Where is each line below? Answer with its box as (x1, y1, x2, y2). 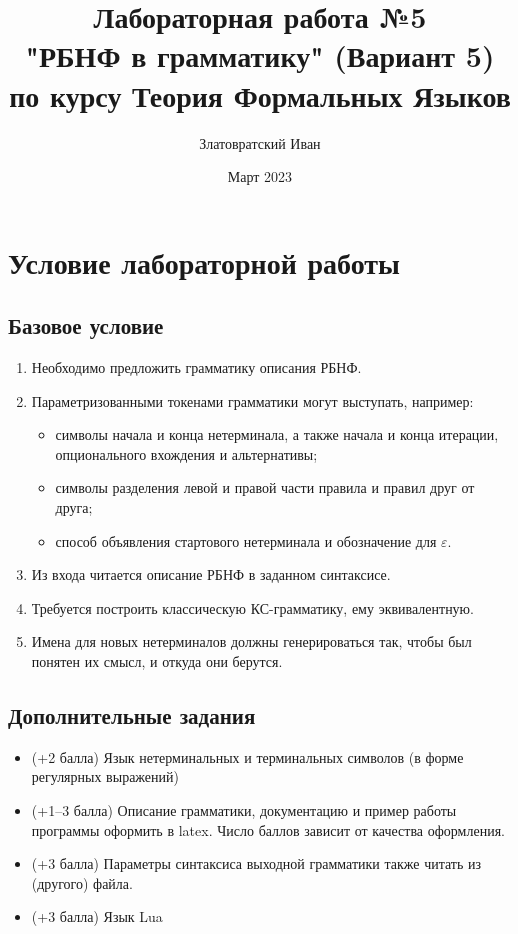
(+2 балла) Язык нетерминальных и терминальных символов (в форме (31, 746, 464, 767)
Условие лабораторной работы (8, 241, 400, 282)
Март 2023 (227, 166, 293, 187)
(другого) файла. (31, 872, 133, 893)
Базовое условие (8, 310, 164, 341)
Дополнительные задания (8, 700, 256, 730)
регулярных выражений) (31, 766, 179, 787)
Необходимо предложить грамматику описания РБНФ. (31, 357, 362, 378)
